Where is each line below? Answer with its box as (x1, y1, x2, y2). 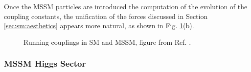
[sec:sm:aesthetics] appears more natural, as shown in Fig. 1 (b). (4, 20, 194, 31)
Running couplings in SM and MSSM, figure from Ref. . (23, 36, 191, 47)
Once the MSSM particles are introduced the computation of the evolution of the (4, 1, 248, 11)
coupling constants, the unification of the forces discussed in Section (4, 11, 208, 21)
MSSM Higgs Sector (4, 57, 86, 70)
